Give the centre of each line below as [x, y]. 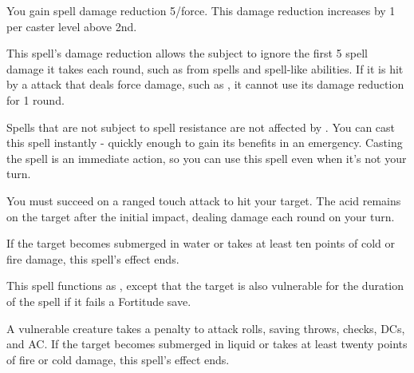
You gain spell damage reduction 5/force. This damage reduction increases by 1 [201, 10]
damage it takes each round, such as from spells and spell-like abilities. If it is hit [205, 68]
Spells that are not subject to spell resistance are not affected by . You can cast [201, 127]
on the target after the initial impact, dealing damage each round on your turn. [201, 216]
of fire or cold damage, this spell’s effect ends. [118, 359]
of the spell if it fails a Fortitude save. [99, 301]
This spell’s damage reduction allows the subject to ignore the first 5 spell [187, 53]
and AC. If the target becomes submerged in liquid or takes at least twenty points [207, 344]
